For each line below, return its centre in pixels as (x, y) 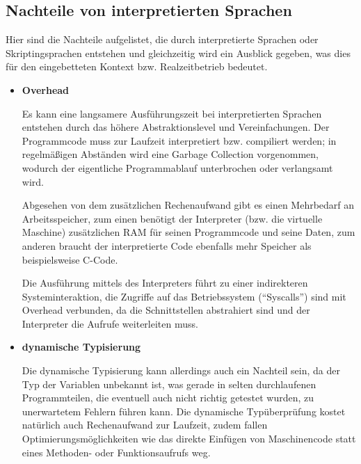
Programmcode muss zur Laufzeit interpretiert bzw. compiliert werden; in (179, 140)
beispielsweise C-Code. (70, 259)
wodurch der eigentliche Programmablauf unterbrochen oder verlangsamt (177, 167)
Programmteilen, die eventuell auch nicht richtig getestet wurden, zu (168, 398)
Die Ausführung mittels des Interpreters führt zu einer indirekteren (165, 283)
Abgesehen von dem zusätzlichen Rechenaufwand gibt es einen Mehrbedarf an (188, 205)
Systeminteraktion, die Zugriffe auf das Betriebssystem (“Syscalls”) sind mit (184, 296)
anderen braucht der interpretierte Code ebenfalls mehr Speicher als (167, 245)
